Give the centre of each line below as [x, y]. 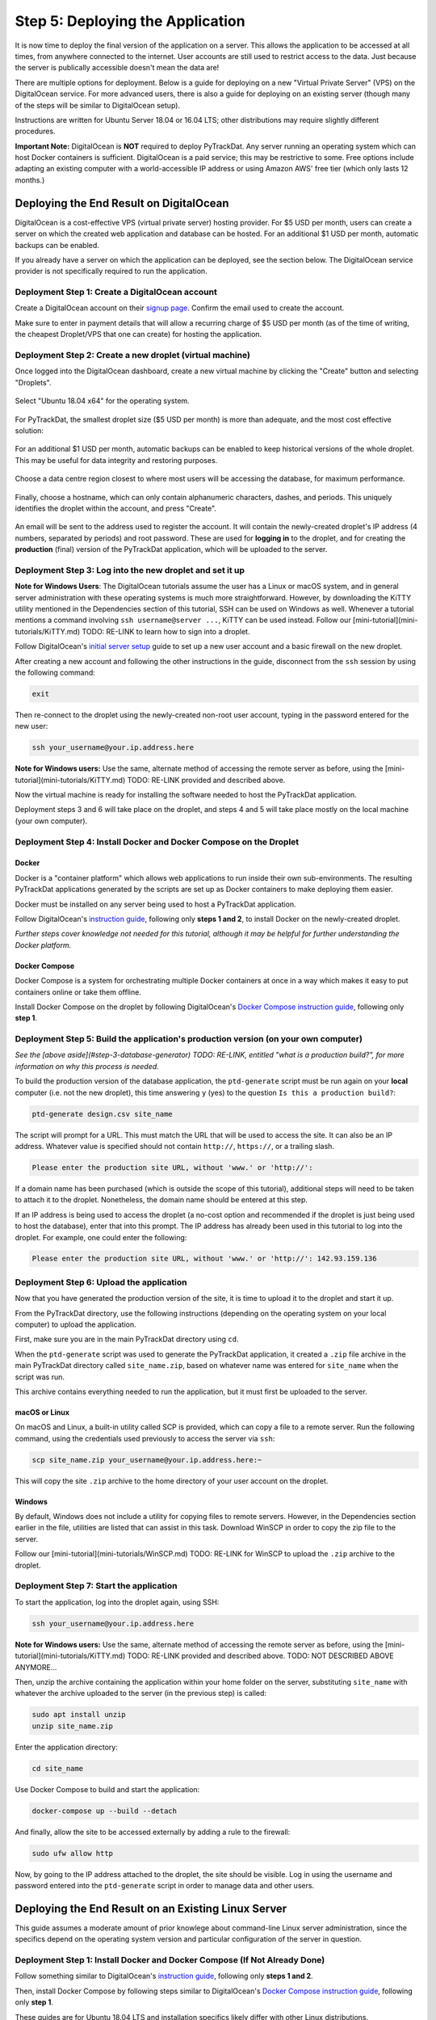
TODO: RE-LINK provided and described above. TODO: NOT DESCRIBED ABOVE [261, 1656]
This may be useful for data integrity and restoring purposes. [116, 460]
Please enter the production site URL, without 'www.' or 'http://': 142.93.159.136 [204, 1259]
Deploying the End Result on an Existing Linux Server [151, 1908]
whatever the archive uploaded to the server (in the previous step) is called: [140, 1694]
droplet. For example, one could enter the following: [101, 1237]
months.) [30, 180]
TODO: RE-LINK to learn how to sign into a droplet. [166, 631]
